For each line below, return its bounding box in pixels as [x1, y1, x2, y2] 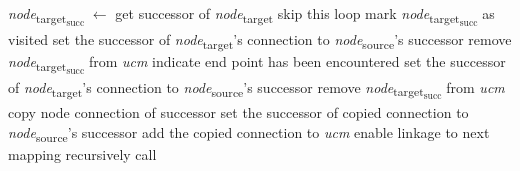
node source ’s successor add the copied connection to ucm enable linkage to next [8, 121, 490, 145]
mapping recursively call [8, 144, 157, 164]
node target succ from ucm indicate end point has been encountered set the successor [8, 50, 506, 77]
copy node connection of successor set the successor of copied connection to [8, 102, 469, 123]
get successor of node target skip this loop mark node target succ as [115, 3, 495, 30]
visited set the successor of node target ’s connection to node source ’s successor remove [8, 28, 512, 52]
